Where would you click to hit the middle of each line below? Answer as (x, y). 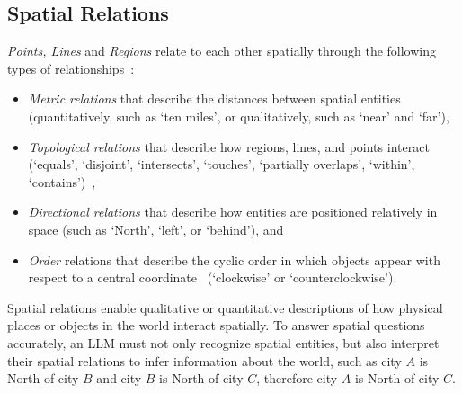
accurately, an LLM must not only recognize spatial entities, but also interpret (223, 342)
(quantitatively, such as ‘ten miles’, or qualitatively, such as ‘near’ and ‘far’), (239, 116)
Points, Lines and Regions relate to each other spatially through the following (222, 51)
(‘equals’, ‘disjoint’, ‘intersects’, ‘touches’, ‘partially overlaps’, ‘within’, (222, 164)
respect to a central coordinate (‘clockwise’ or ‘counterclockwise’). (213, 277)
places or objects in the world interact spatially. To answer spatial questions (216, 325)
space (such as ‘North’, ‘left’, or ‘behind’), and (156, 229)
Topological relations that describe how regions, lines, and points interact (229, 146)
